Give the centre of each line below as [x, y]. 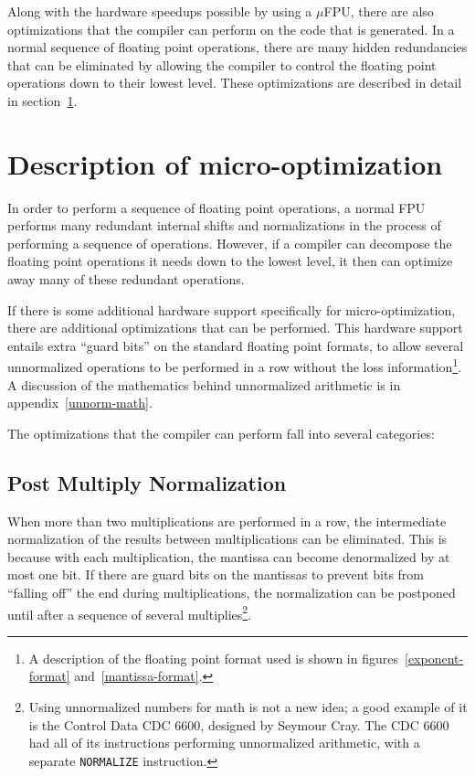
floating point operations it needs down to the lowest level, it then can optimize [230, 261]
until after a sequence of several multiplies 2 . [130, 612]
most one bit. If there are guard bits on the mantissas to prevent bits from [216, 574]
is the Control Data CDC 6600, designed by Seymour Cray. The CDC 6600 [239, 724]
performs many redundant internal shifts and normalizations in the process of [224, 225]
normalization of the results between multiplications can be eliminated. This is [227, 539]
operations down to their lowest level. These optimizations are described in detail [235, 83]
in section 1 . [42, 100]
